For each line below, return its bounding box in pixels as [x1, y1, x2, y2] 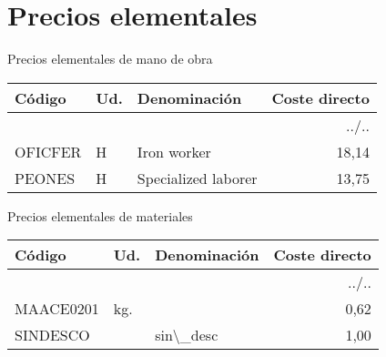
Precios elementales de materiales [7, 206, 193, 225]
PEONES [15, 167, 76, 189]
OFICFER [15, 140, 82, 162]
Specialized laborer [137, 167, 258, 189]
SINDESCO [15, 324, 90, 346]
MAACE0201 [15, 298, 99, 320]
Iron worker [137, 140, 211, 162]
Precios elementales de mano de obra [7, 49, 213, 68]
